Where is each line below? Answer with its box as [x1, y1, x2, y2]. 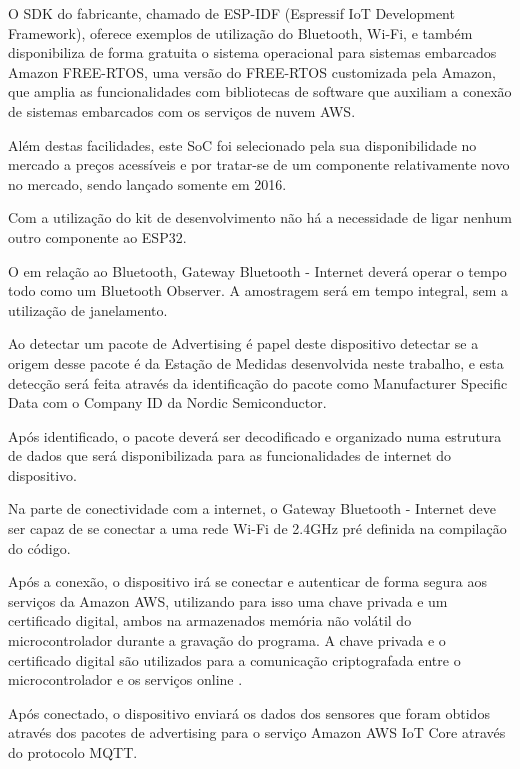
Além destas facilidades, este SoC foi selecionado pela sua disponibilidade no [8, 134, 477, 155]
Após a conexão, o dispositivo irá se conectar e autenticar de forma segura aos [8, 571, 487, 592]
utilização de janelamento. [8, 299, 168, 320]
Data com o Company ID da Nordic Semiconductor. [8, 392, 327, 413]
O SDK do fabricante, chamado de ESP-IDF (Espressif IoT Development [8, 3, 455, 23]
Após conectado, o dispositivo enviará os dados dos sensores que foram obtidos [8, 702, 490, 723]
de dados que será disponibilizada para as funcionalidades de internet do [8, 445, 452, 466]
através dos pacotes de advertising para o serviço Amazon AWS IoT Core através [8, 722, 506, 743]
